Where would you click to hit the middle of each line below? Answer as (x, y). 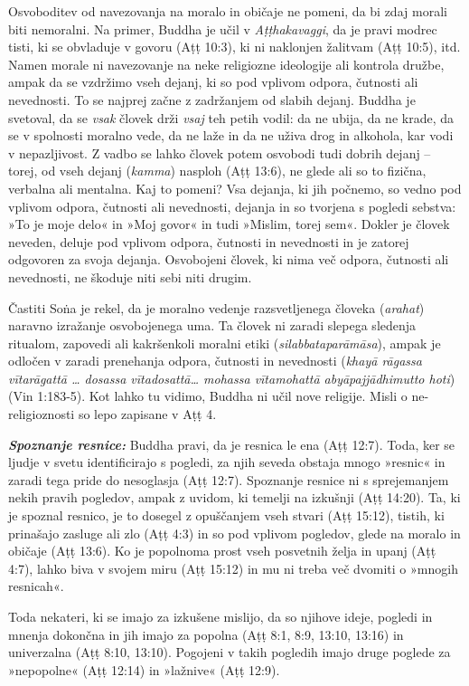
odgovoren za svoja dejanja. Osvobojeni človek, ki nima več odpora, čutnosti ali (229, 259)
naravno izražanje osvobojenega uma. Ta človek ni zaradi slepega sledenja (212, 325)
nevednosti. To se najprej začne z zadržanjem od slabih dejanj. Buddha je (212, 99)
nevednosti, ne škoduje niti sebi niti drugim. (130, 276)
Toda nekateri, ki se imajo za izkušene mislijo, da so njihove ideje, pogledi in (220, 616)
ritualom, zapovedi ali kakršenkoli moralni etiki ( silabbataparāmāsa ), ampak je (225, 343)
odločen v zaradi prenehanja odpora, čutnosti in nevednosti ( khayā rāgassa (215, 361)
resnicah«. (36, 586)
